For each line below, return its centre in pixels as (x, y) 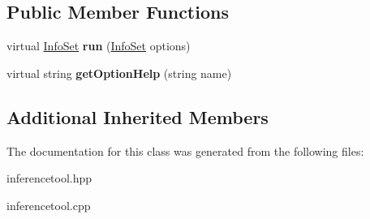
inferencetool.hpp (49, 178)
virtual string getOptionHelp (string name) (119, 73)
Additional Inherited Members (138, 116)
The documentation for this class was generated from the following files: (185, 150)
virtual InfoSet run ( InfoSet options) (99, 46)
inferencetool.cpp (49, 205)
